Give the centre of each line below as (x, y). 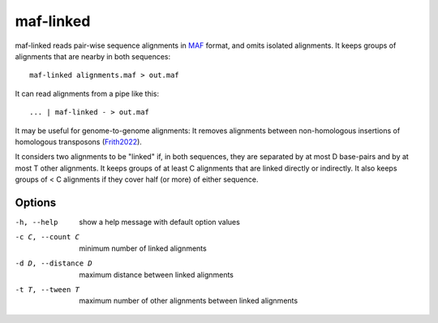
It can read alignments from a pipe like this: (87, 93)
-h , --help (36, 222)
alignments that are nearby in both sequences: (93, 56)
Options (36, 202)
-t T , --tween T (47, 289)
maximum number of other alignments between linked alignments (189, 301)
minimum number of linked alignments (143, 248)
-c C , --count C (47, 237)
